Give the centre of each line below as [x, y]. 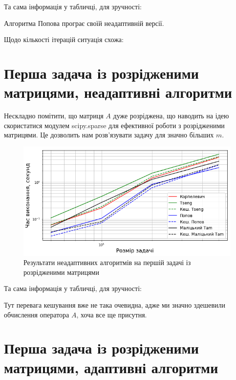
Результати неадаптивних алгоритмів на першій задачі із [107, 262]
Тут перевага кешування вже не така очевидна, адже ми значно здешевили [115, 305]
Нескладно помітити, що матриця [54, 116]
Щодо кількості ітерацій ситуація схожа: [64, 39]
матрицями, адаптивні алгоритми [111, 367]
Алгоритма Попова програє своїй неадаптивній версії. [84, 23]
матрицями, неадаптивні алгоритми [118, 92]
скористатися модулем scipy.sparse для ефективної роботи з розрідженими [114, 125]
